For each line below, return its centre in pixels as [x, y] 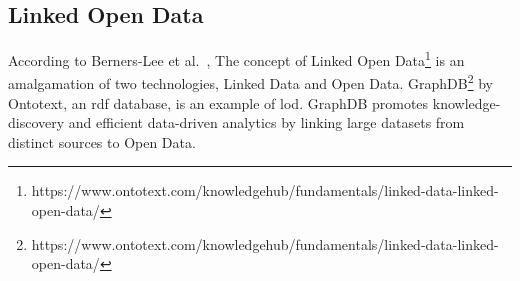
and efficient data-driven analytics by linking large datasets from [266, 122]
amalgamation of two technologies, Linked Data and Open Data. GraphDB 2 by [250, 82]
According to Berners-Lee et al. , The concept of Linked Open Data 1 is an [236, 58]
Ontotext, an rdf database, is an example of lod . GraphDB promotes [218, 102]
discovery [36, 122]
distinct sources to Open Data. [102, 141]
